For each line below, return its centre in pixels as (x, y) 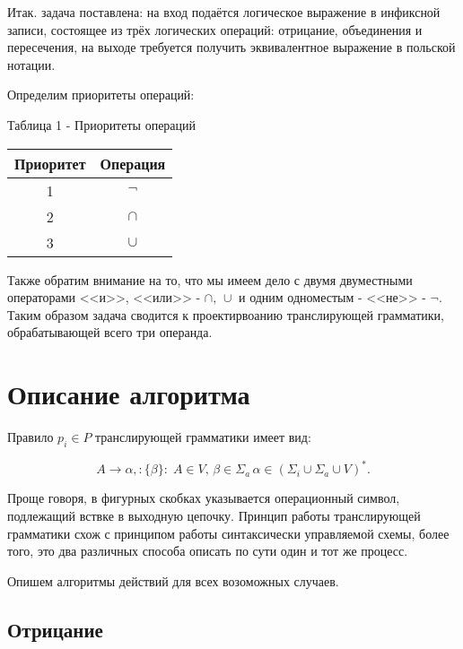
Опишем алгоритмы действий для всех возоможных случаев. (173, 580)
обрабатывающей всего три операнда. (110, 332)
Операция (133, 163)
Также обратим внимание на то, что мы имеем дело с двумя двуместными (210, 279)
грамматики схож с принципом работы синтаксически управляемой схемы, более (228, 533)
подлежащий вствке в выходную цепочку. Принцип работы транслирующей (214, 515)
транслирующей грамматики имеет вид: (203, 437)
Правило (31, 437)
